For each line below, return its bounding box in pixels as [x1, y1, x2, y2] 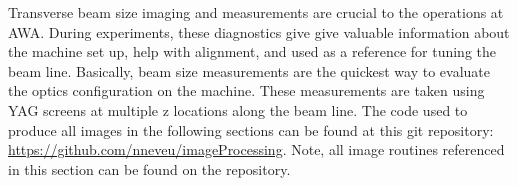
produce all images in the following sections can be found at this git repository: [8, 119, 494, 140]
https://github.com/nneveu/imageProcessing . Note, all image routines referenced [8, 139, 505, 160]
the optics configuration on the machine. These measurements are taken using [8, 80, 485, 101]
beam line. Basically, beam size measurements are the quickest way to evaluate [8, 60, 491, 81]
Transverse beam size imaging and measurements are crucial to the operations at [8, 2, 504, 22]
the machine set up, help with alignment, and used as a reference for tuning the [8, 41, 497, 62]
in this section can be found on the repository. [8, 158, 291, 179]
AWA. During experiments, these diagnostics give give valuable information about [8, 21, 510, 42]
